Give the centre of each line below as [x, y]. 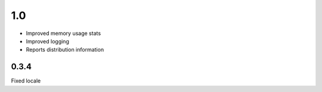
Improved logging [48, 41]
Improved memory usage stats [64, 33]
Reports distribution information [65, 50]
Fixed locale [26, 81]
